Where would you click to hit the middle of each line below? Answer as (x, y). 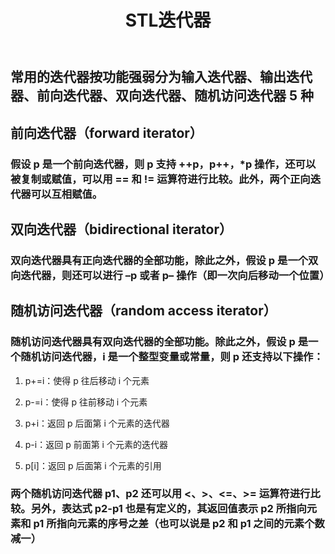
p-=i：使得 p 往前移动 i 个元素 (86, 402)
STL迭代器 (168, 20)
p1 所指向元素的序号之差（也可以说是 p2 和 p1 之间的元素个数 (179, 524)
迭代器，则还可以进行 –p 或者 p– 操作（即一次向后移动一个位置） (175, 275)
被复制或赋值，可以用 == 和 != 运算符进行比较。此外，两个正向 (160, 179)
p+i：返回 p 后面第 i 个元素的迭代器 (97, 423)
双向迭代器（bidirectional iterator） (121, 229)
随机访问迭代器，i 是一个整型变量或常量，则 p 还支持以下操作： (172, 357)
